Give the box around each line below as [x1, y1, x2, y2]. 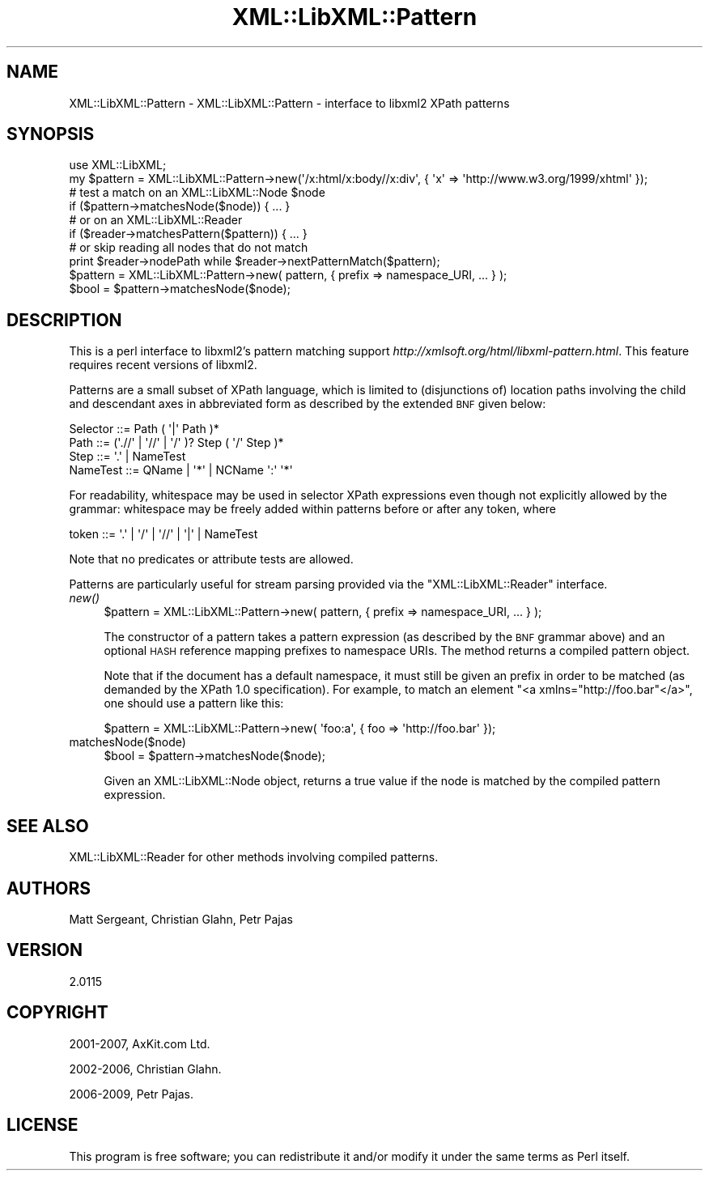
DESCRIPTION [6, 309, 122, 330]
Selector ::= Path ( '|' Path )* [69, 422, 219, 436]
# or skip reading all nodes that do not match [69, 240, 308, 255]
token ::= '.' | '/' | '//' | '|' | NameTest [69, 527, 258, 542]
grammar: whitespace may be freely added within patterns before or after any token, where [69, 502, 557, 516]
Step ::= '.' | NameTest [69, 449, 186, 464]
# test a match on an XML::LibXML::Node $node [69, 185, 325, 200]
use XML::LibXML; [69, 158, 167, 172]
